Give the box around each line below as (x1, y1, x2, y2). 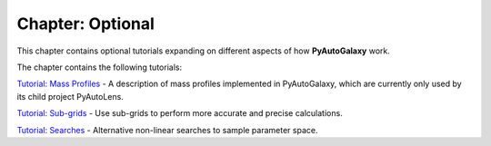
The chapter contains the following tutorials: (16, 62, 182, 73)
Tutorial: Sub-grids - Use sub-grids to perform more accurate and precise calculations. (16, 108, 343, 119)
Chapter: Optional (16, 14, 155, 34)
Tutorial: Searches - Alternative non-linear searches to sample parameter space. (16, 124, 318, 135)
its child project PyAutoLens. (16, 91, 125, 102)
